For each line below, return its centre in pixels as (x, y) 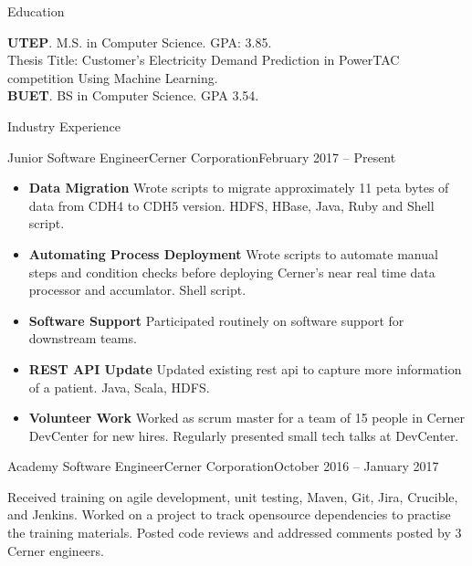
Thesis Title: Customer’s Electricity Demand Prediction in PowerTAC (204, 60)
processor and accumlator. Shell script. (137, 290)
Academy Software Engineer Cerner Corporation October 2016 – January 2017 (223, 466)
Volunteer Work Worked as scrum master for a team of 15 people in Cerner (246, 418)
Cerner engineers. (56, 550)
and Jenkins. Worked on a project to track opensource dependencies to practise (229, 514)
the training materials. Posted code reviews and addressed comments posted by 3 (235, 533)
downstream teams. (83, 338)
